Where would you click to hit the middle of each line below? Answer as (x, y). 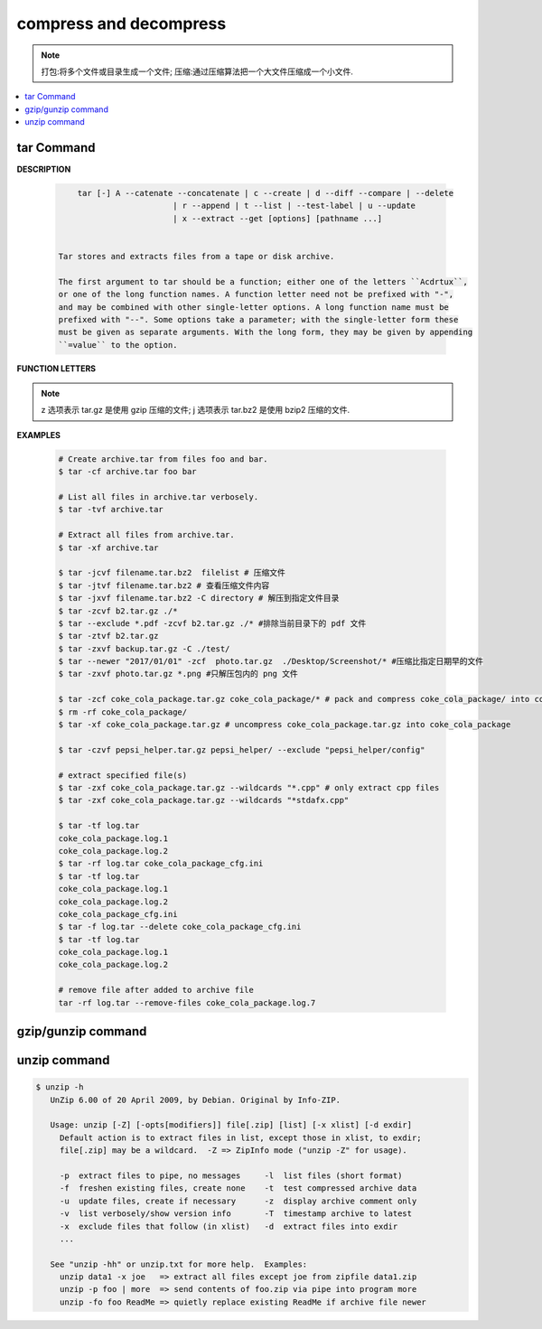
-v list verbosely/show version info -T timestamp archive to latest (236, 1214)
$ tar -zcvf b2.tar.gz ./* (118, 611)
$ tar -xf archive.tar (108, 548)
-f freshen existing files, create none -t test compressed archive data (238, 1189)
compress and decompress (121, 23)
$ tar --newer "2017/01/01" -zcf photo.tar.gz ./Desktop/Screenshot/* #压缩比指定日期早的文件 (271, 661)
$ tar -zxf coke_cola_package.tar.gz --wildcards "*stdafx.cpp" (204, 800)
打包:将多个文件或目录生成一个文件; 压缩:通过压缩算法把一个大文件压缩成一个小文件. (197, 71)
